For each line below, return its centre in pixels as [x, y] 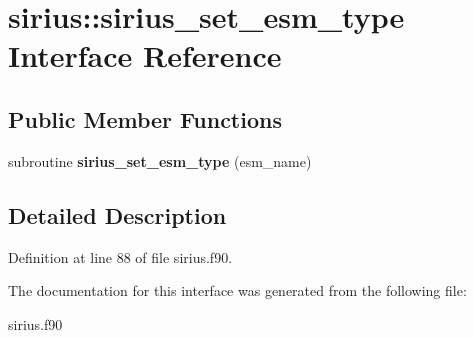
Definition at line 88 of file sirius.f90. [120, 256]
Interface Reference [145, 55]
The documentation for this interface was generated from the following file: [237, 290]
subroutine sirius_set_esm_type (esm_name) [160, 160]
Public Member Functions [145, 118]
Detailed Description [117, 214]
